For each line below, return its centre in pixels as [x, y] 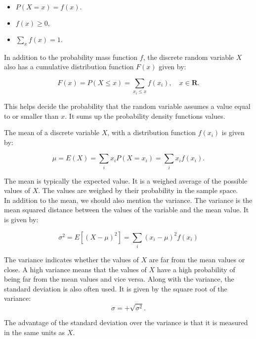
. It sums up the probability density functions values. [145, 116]
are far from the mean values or [197, 259]
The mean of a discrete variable [52, 132]
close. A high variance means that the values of [75, 269]
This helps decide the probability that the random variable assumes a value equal [127, 106]
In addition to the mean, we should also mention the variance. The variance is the [128, 200]
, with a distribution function [151, 132]
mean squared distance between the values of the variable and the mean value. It [127, 210]
